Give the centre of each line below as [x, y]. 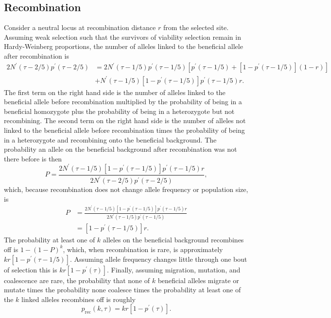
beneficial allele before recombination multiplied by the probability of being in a [123, 102]
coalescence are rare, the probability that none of [77, 280]
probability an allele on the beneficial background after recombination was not [121, 149]
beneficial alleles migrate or [198, 280]
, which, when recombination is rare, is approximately [143, 249]
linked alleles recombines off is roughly [78, 299]
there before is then [33, 158]
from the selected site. [196, 27]
